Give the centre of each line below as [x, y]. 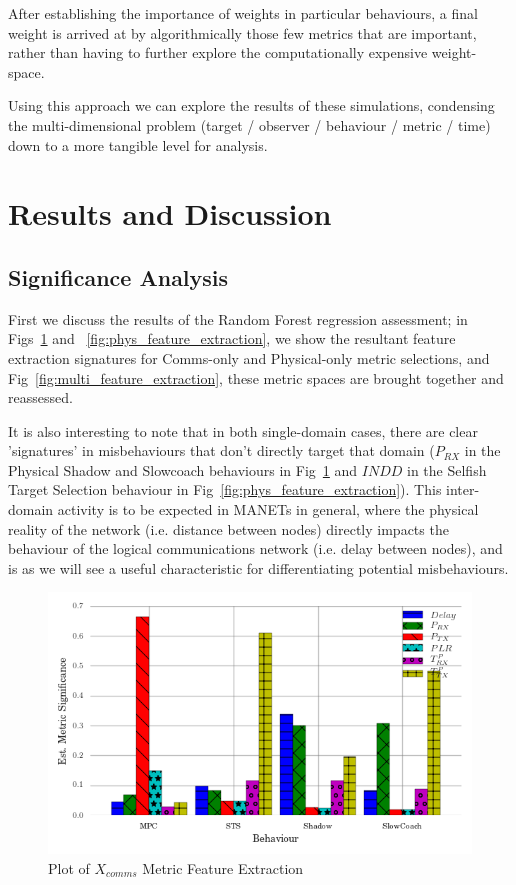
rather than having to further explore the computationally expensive [218, 52]
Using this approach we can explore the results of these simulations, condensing [251, 105]
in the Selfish [447, 469]
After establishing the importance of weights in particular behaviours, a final [243, 13]
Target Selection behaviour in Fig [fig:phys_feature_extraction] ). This [225, 489]
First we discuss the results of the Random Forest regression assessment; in [238, 318]
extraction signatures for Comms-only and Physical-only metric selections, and [249, 357]
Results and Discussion [170, 213]
